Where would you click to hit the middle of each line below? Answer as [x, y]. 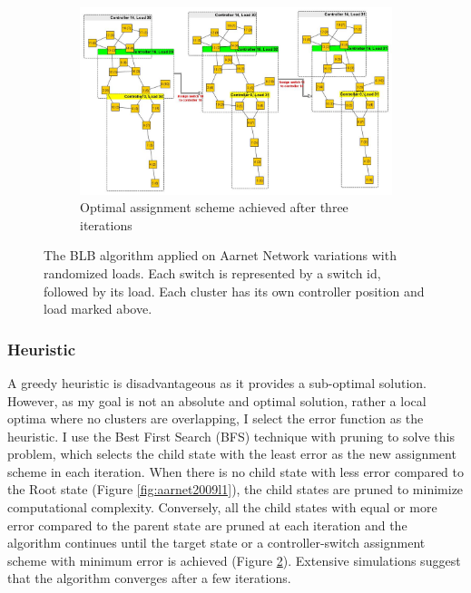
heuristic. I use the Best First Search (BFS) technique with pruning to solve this [231, 436]
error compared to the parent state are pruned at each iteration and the [207, 525]
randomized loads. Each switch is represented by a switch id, [212, 272]
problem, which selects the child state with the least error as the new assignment [232, 454]
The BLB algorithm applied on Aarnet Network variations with [220, 255]
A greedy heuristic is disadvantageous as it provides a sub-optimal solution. [217, 382]
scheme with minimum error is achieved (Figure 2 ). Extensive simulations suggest [234, 560]
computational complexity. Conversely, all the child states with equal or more [222, 507]
